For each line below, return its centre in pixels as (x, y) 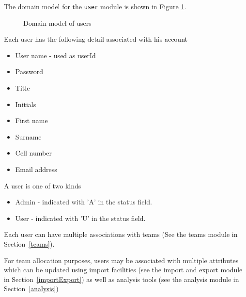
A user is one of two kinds (43, 185)
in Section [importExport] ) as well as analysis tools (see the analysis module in (122, 279)
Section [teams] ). (29, 243)
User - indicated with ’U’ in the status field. (80, 218)
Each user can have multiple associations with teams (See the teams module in (121, 234)
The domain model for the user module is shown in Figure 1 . (95, 6)
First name (31, 120)
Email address (36, 169)
